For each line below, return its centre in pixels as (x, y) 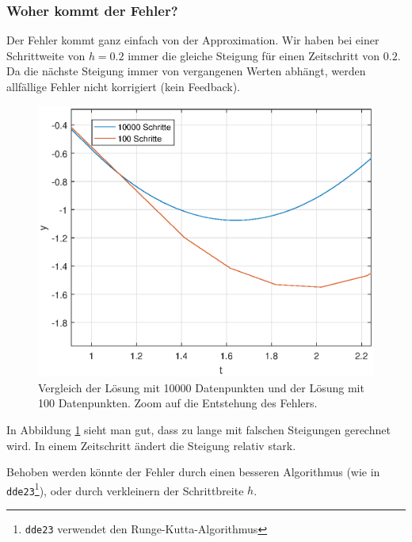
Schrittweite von (46, 55)
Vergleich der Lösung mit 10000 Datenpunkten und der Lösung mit (201, 387)
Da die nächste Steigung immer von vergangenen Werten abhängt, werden (186, 71)
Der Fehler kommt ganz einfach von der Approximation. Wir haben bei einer (193, 40)
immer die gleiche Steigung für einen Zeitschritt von (254, 55)
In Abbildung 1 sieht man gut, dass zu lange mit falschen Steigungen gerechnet (198, 429)
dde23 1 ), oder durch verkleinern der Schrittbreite (125, 489)
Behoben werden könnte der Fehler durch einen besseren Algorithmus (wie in (193, 472)
